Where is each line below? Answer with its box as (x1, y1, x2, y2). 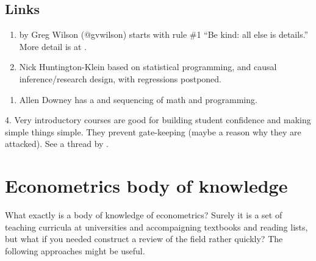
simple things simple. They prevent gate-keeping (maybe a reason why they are (5, 125, 301, 138)
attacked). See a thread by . (5, 137, 109, 150)
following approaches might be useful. (5, 244, 145, 257)
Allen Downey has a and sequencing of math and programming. (19, 93, 257, 105)
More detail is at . (19, 40, 87, 52)
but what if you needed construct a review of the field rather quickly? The (5, 232, 283, 245)
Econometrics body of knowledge (5, 173, 288, 198)
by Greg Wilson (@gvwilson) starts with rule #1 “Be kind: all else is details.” (19, 28, 309, 41)
